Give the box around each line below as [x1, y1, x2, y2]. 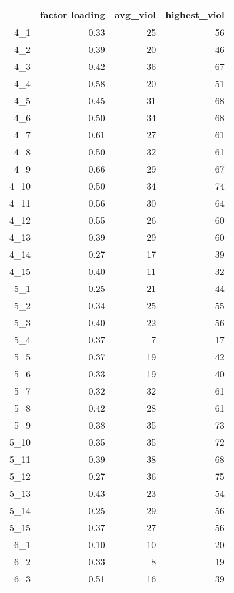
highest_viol [165, 8, 225, 21]
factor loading [40, 8, 105, 21]
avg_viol [114, 8, 156, 21]
